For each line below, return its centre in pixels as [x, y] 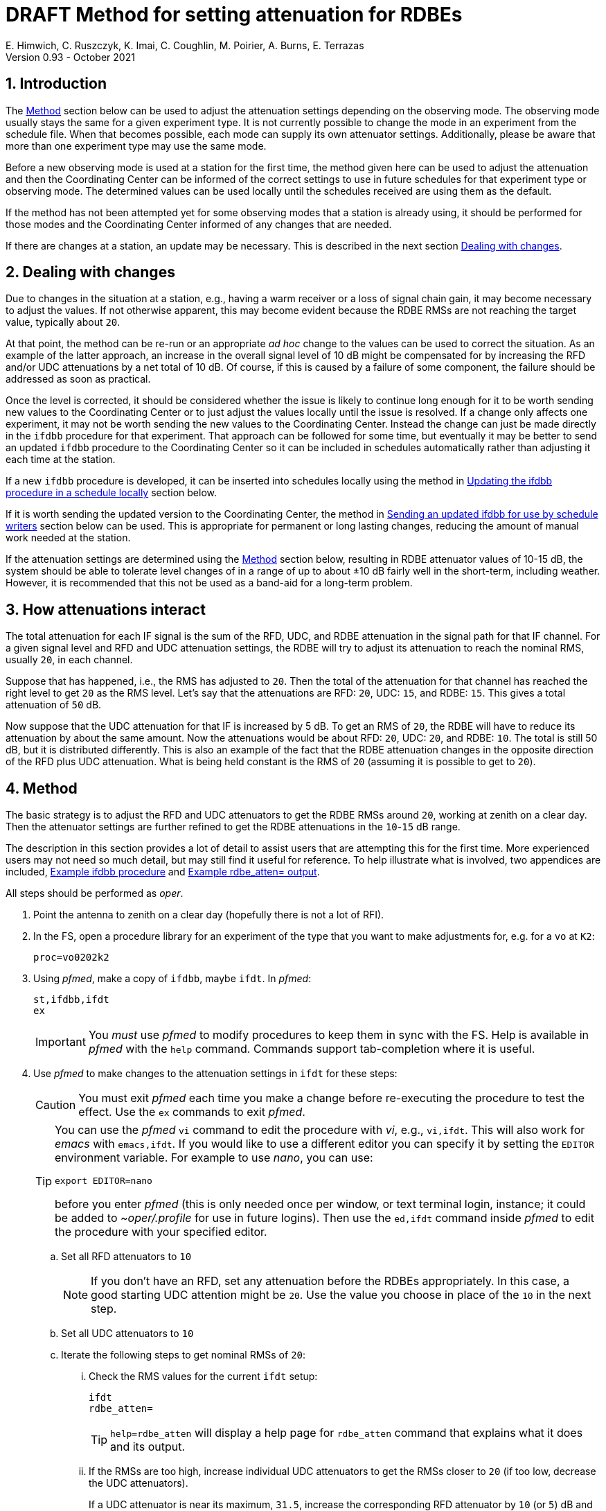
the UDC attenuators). [139, 1483]
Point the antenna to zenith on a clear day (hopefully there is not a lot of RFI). [209, 915]
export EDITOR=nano [104, 1181]
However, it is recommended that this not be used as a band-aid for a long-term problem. [209, 583]
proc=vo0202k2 [71, 958]
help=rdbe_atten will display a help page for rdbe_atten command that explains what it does [347, 1433]
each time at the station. [61, 460]
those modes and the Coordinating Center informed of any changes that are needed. [199, 224]
